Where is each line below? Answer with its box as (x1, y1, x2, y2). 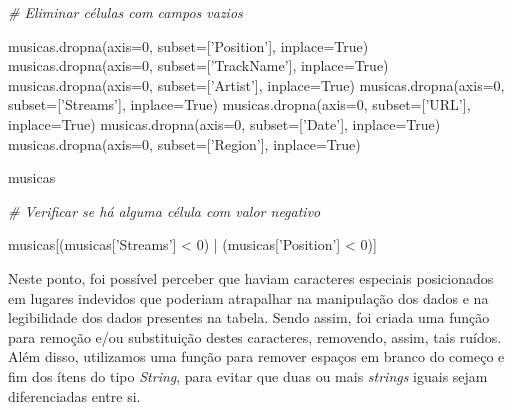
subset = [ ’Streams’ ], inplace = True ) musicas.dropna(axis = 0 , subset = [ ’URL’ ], (8, 94, 471, 115)
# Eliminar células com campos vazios (8, 2, 243, 22)
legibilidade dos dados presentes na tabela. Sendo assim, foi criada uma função (8, 307, 490, 328)
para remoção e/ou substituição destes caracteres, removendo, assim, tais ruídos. (8, 326, 502, 347)
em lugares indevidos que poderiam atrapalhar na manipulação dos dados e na (8, 287, 489, 308)
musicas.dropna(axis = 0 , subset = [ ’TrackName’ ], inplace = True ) (8, 55, 389, 76)
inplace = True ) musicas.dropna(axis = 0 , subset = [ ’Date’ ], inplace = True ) (8, 113, 441, 134)
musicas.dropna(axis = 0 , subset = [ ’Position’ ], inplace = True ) (8, 35, 369, 56)
